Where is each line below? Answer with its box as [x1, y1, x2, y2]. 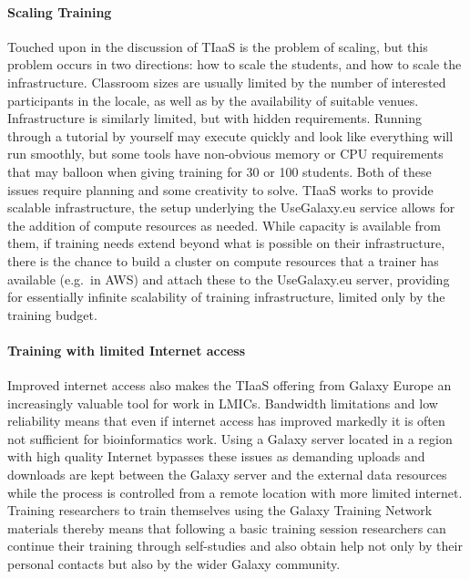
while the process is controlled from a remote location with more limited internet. [7, 482, 463, 501]
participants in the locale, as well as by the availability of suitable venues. [7, 90, 419, 109]
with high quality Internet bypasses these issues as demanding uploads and [7, 447, 425, 466]
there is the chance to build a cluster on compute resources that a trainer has [7, 251, 439, 270]
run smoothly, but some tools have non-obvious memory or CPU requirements [7, 144, 444, 163]
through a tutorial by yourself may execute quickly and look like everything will [7, 126, 454, 145]
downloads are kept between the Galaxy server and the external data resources [7, 465, 447, 484]
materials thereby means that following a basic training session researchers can [7, 518, 446, 537]
